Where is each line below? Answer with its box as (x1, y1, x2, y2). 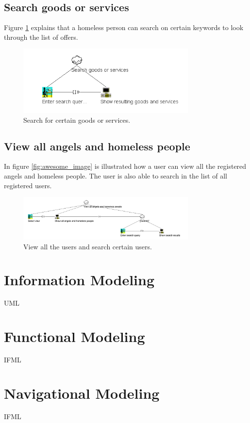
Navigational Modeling (4, 383, 160, 403)
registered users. (4, 180, 52, 190)
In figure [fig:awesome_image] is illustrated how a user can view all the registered (4, 161, 247, 171)
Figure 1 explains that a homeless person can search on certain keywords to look (4, 22, 244, 33)
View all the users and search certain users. (23, 241, 152, 251)
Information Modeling (4, 270, 155, 290)
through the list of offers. (4, 32, 78, 42)
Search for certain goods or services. (23, 114, 131, 125)
